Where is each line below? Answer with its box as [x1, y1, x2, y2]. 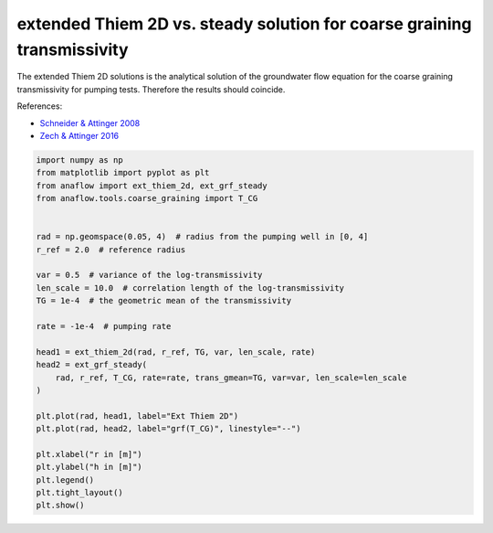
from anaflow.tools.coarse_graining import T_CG [36, 193, 258, 204]
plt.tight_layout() [36, 487, 123, 498]
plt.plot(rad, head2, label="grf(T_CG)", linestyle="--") [36, 423, 301, 434]
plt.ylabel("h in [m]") [36, 462, 143, 473]
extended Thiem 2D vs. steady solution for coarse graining [16, 14, 472, 34]
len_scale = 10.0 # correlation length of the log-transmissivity [36, 282, 345, 293]
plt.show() [36, 500, 85, 511]
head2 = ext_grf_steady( [36, 359, 148, 370]
